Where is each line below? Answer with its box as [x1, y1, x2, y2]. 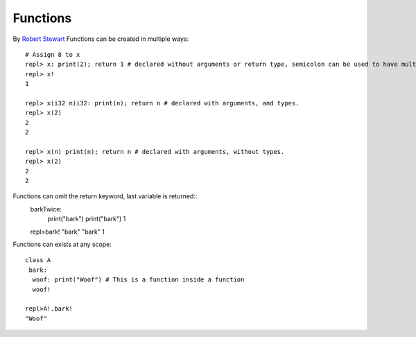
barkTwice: [30, 205, 62, 213]
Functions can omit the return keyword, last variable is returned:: [12, 192, 198, 200]
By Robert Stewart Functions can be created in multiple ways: [12, 35, 189, 43]
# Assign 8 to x [25, 51, 80, 58]
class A [25, 257, 51, 264]
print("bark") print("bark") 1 [47, 215, 126, 223]
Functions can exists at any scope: [12, 240, 112, 248]
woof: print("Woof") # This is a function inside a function [32, 276, 245, 284]
